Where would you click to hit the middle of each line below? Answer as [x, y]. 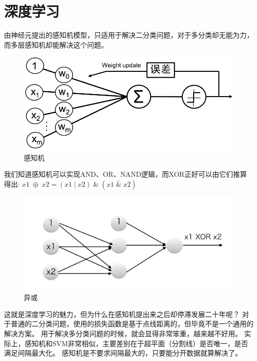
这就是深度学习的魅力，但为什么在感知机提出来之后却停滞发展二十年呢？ [122, 314]
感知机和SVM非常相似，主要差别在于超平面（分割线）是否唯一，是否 [136, 343]
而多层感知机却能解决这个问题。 [56, 44]
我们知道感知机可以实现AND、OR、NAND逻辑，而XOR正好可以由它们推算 [126, 174]
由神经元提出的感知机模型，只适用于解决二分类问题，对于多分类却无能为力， [129, 35]
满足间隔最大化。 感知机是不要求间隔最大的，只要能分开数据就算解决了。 [123, 353]
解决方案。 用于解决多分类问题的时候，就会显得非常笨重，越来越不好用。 [123, 334]
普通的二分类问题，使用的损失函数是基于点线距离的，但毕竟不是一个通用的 [132, 324]
